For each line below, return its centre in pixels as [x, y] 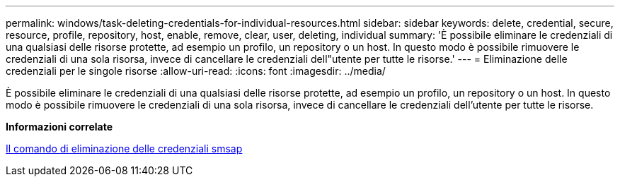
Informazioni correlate [59, 127]
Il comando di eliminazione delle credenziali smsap [124, 148]
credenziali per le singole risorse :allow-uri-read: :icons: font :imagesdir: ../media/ [196, 71]
